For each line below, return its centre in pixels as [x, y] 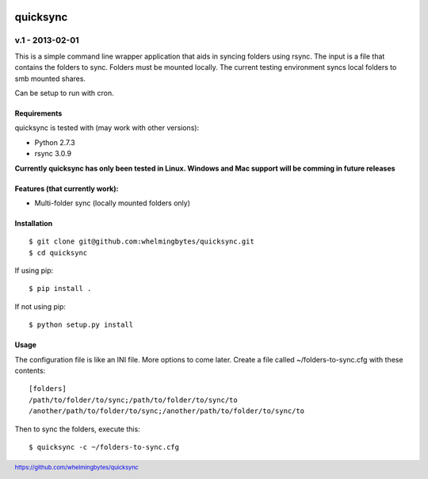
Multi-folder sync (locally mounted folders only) [112, 203]
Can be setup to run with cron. [64, 93]
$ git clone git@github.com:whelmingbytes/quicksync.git [142, 241]
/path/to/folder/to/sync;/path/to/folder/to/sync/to [133, 400]
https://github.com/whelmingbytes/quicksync [76, 468]
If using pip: [34, 270]
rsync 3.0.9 [53, 154]
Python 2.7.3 [55, 142]
